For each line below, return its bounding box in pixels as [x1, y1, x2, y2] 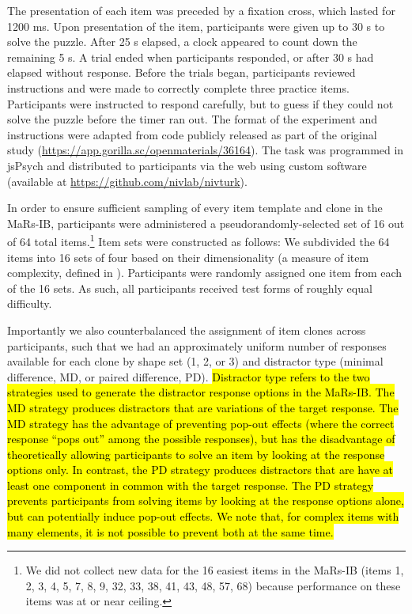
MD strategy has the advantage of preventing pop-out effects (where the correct [7, 415, 395, 431]
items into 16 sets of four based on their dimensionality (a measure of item [7, 248, 369, 265]
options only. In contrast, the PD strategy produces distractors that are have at [7, 461, 393, 478]
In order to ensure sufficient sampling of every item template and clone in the [7, 199, 383, 216]
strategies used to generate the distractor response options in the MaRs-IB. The [7, 384, 395, 400]
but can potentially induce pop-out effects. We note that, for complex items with [7, 508, 399, 525]
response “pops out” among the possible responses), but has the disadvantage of [7, 430, 395, 447]
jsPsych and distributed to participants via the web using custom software [7, 157, 367, 173]
